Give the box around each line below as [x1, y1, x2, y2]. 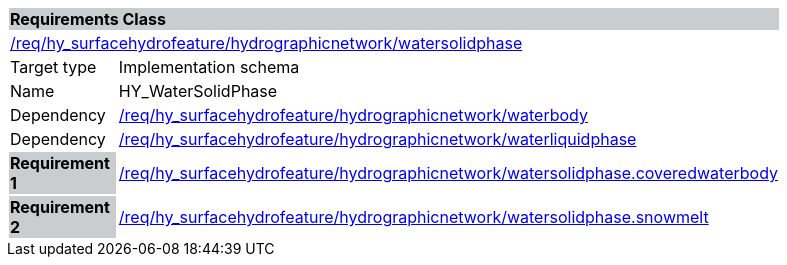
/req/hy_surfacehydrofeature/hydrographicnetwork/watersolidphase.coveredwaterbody [118, 163, 778, 183]
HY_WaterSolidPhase [118, 81, 278, 101]
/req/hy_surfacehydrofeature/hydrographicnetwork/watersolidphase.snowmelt [118, 207, 709, 227]
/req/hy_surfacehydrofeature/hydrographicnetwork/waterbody [118, 105, 588, 125]
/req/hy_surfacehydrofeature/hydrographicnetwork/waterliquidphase [118, 129, 637, 149]
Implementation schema [118, 57, 300, 77]
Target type [10, 57, 97, 77]
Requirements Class [10, 9, 166, 29]
